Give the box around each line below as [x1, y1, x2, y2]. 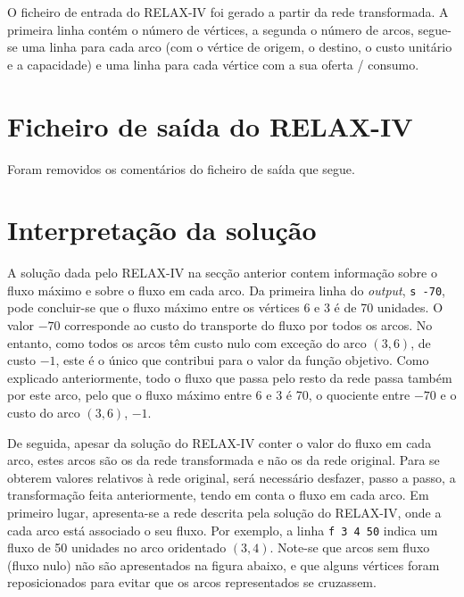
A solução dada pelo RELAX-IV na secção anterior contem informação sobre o [7, 263, 437, 282]
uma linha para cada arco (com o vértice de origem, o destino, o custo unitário [21, 37, 452, 56]
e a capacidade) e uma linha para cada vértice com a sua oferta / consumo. [7, 54, 419, 73]
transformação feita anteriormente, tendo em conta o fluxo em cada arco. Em [7, 485, 429, 504]
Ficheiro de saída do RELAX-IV [7, 107, 413, 144]
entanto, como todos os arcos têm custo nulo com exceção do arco [7, 333, 367, 352]
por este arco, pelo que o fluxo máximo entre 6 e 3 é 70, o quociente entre [7, 386, 410, 404]
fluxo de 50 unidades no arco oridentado [7, 538, 227, 557]
